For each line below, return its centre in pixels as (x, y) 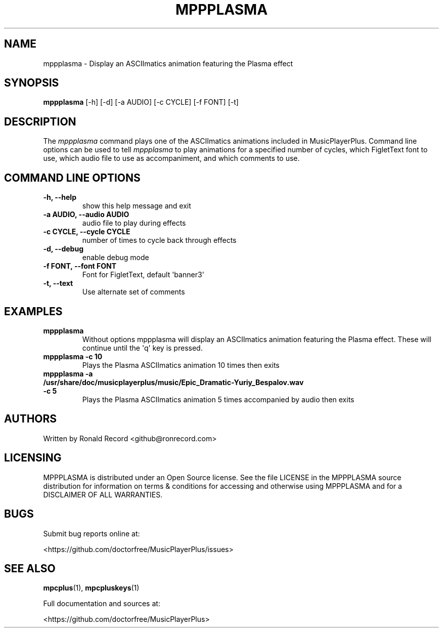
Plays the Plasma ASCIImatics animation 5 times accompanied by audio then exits (218, 399)
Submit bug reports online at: (92, 533)
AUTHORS (31, 419)
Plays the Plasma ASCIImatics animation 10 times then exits (181, 365)
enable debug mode (116, 258)
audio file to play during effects (134, 223)
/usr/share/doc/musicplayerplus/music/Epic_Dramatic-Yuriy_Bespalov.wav (173, 382)
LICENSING (33, 458)
